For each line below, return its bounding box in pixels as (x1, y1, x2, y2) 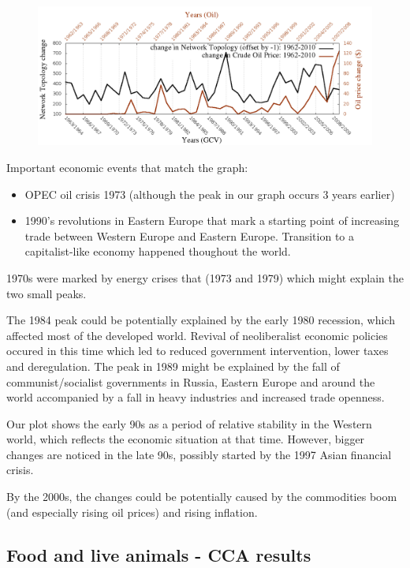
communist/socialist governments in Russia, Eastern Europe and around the (6, 373, 375, 390)
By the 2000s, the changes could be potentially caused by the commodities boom (6, 488, 397, 505)
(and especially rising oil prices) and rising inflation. (6, 503, 258, 520)
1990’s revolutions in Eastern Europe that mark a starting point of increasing (24, 212, 400, 229)
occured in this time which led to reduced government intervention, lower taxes (6, 342, 389, 359)
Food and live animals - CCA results (6, 542, 311, 566)
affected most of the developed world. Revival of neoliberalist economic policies (6, 327, 388, 343)
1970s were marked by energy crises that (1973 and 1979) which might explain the (6, 269, 404, 286)
